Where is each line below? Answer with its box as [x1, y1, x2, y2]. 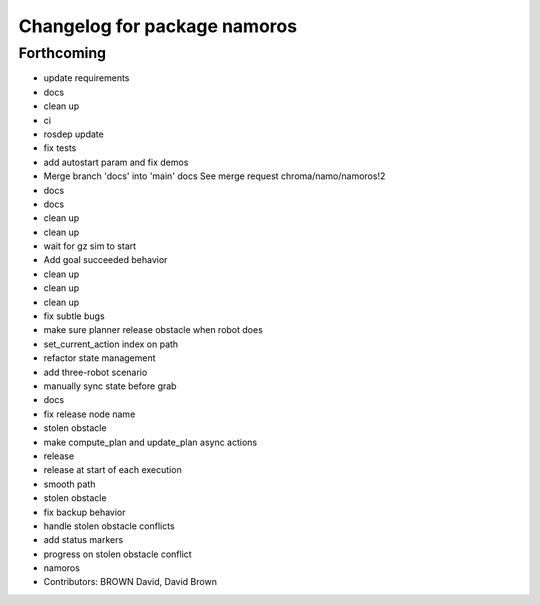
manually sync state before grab [43, 380, 177, 392]
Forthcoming [18, 44, 107, 62]
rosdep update [43, 128, 104, 140]
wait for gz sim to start [43, 240, 137, 252]
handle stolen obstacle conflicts [43, 520, 175, 532]
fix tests [43, 142, 77, 154]
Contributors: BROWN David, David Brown [43, 576, 217, 588]
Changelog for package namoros [18, 15, 298, 37]
